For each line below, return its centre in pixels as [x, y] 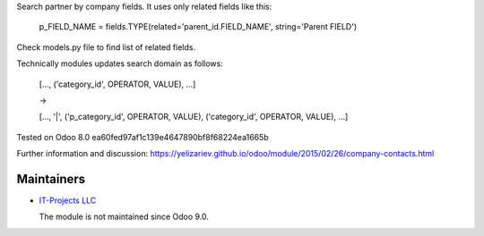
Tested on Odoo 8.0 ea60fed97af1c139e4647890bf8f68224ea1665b [143, 137]
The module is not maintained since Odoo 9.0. [124, 217]
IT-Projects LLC [68, 200]
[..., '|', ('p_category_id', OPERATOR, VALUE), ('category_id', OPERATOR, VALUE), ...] [194, 117]
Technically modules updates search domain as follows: [120, 63]
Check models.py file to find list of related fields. [106, 47]
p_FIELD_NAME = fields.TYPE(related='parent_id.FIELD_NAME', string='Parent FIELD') [198, 27]
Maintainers [51, 179]
